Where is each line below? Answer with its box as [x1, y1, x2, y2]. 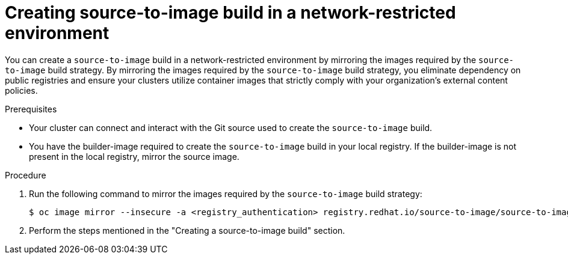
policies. [5, 85, 38, 96]
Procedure [5, 169, 46, 180]
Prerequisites [5, 103, 57, 114]
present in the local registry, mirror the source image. [29, 151, 239, 162]
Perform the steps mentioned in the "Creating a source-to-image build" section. [29, 225, 345, 236]
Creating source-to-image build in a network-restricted [5, 2, 456, 23]
